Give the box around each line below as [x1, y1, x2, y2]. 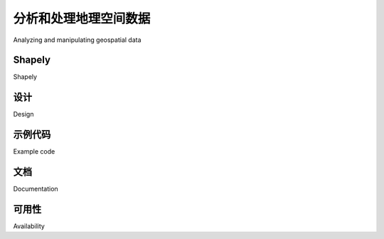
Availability [13, 222, 46, 230]
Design [13, 110, 34, 119]
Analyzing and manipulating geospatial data [13, 36, 142, 44]
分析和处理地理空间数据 [13, 11, 151, 26]
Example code [13, 147, 55, 156]
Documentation [13, 185, 58, 193]
